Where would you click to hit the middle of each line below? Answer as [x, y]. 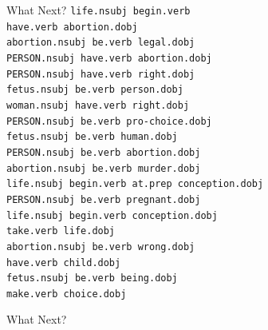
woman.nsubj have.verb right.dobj [98, 105]
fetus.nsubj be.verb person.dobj [95, 90]
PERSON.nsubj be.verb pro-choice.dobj [109, 121]
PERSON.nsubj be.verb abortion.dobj [104, 152]
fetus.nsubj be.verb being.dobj [92, 278]
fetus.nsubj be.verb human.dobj [92, 137]
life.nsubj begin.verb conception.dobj [112, 215]
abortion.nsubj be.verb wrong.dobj [101, 247]
